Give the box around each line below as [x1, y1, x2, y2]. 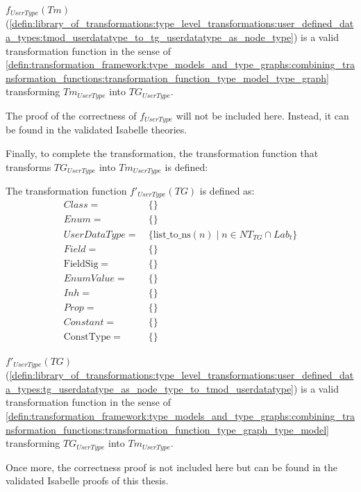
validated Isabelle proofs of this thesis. [6, 473, 169, 488]
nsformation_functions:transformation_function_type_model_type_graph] [6, 70, 330, 85]
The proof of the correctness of [6, 108, 137, 122]
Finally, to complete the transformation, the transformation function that [6, 145, 319, 160]
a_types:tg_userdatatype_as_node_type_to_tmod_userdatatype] [6, 381, 294, 395]
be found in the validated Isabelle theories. [6, 122, 187, 137]
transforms [6, 159, 51, 174]
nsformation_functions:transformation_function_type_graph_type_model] [6, 422, 330, 436]
